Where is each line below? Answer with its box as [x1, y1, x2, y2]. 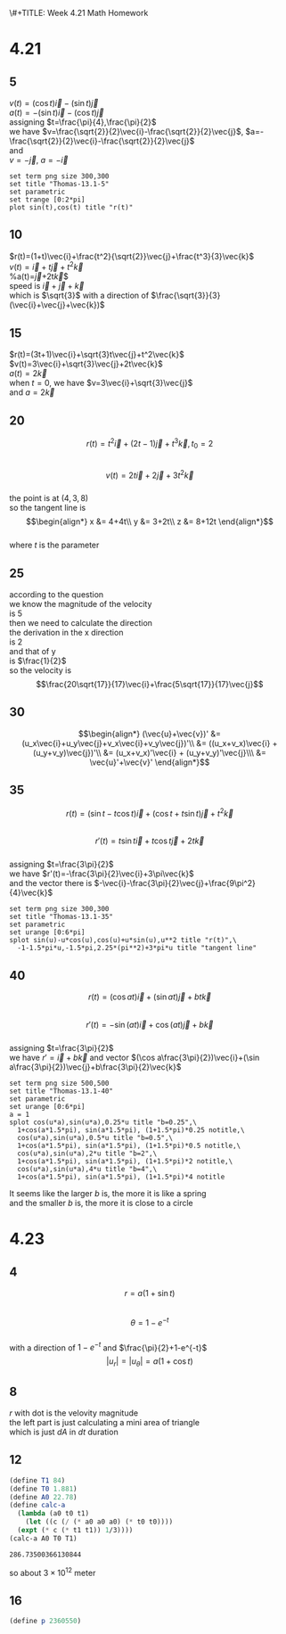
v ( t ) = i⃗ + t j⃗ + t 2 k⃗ [9, 260, 84, 273]
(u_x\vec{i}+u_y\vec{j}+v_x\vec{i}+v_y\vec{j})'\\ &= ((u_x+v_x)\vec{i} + [21, 737, 278, 748]
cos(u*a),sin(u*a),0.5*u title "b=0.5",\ [17, 1134, 174, 1143]
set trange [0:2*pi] [9, 195, 86, 204]
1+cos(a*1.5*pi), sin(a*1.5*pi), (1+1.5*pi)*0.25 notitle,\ [17, 1126, 245, 1135]
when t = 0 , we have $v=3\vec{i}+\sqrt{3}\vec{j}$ [9, 378, 193, 389]
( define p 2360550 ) [9, 1617, 82, 1626]
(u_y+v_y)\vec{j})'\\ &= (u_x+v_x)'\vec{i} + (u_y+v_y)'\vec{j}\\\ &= [32, 747, 267, 758]
